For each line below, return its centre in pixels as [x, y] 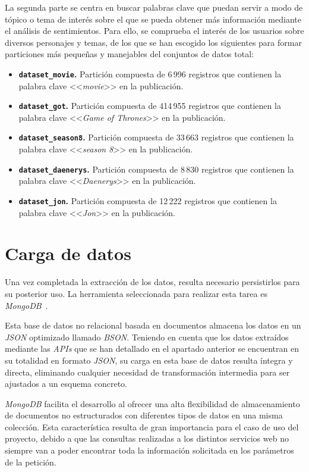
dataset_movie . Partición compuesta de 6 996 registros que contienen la [150, 74]
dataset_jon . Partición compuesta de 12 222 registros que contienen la [148, 200]
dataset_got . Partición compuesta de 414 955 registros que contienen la [150, 106]
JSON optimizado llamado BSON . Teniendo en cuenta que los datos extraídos [147, 337]
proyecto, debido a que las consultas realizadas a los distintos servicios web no [147, 438]
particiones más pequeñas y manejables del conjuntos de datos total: [129, 54]
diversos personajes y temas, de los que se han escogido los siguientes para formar [153, 42]
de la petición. [31, 462]
